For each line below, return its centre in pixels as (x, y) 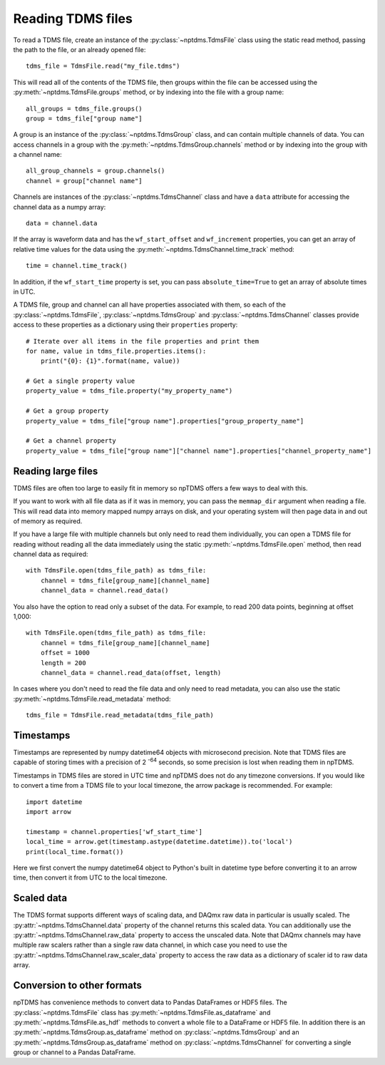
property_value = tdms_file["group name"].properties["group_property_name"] (165, 421)
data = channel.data (62, 223)
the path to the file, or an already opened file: (79, 49)
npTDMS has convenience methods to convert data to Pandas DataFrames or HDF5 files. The (150, 1002)
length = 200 (63, 663)
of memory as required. (48, 521)
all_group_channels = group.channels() (96, 171)
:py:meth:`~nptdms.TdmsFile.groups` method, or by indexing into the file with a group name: (149, 92)
